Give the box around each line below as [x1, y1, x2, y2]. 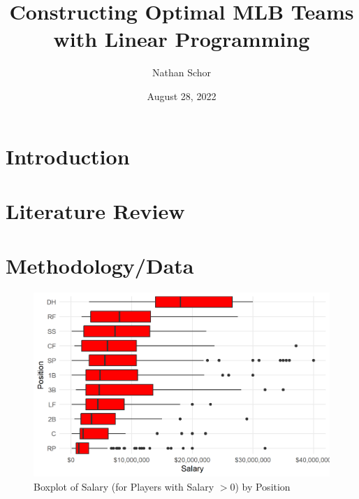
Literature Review [6, 196, 185, 225]
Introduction [6, 141, 130, 170]
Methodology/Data [6, 251, 194, 280]
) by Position [235, 479, 291, 493]
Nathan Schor [152, 65, 212, 80]
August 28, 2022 [147, 88, 217, 103]
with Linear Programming [53, 24, 310, 53]
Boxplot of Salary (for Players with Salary [34, 479, 214, 493]
